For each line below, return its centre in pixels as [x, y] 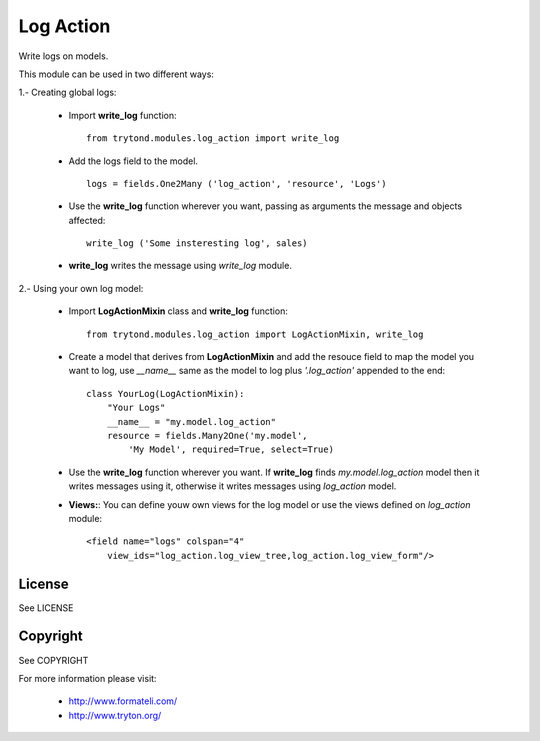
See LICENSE [46, 607]
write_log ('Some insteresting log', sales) [197, 243]
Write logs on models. [63, 56]
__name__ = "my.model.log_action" [191, 421]
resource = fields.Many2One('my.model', [207, 435]
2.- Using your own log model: [81, 288]
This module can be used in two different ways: [116, 74]
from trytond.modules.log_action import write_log [213, 138]
